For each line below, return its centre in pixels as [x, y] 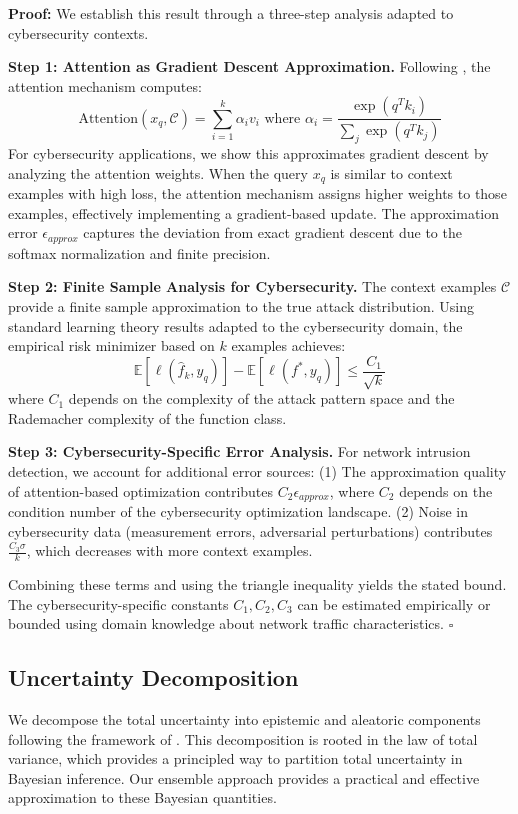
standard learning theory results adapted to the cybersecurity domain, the [235, 325]
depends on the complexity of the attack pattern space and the [261, 398]
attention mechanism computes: [105, 85]
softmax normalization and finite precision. [139, 252]
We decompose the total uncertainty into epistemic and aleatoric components [244, 718]
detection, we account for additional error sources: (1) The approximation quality [257, 470]
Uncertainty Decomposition [153, 677]
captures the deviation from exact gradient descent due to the [272, 232]
